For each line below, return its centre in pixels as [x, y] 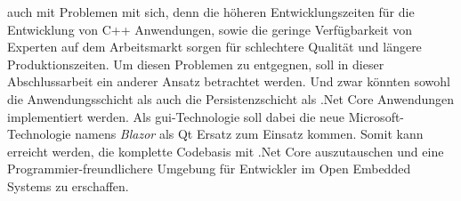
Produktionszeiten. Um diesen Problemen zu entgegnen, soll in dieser [196, 64]
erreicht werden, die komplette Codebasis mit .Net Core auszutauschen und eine [226, 151]
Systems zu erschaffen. [68, 185]
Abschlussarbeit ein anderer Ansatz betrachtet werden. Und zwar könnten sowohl [229, 81]
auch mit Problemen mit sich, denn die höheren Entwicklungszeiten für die [211, 12]
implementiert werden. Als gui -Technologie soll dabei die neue [176, 116]
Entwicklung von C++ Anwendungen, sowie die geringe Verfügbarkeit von [210, 29]
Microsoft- [376, 116]
